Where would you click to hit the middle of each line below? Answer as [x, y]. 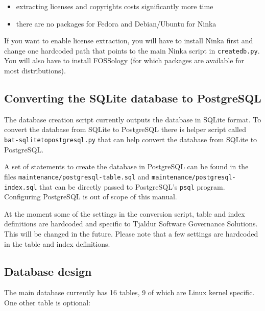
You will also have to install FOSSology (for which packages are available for [124, 60]
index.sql [21, 187]
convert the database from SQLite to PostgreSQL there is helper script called [125, 129]
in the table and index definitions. [57, 243]
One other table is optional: [47, 302]
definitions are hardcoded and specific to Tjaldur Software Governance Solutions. [131, 224]
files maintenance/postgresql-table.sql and [77, 176]
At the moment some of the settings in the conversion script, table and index [125, 213]
